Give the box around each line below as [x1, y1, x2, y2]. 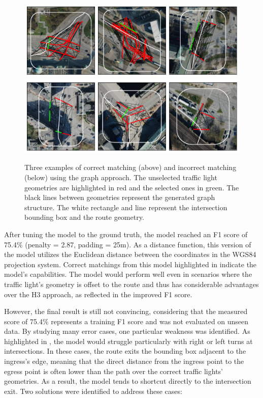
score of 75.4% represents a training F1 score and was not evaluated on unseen [4, 316, 249, 326]
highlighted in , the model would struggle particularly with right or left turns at [4, 335, 253, 346]
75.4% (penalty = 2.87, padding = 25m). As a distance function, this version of [4, 239, 251, 249]
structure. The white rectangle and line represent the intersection [24, 202, 227, 212]
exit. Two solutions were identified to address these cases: [4, 385, 182, 396]
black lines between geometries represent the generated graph [24, 192, 215, 203]
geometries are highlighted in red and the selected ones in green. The [24, 182, 239, 192]
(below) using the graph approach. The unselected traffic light [24, 172, 217, 182]
